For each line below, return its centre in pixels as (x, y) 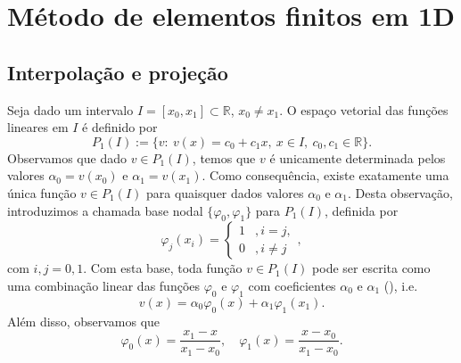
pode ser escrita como (371, 268)
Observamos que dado (67, 157)
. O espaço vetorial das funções (364, 109)
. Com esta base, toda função (163, 268)
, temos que (224, 157)
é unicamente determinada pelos (358, 157)
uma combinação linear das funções (104, 285)
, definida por (362, 210)
